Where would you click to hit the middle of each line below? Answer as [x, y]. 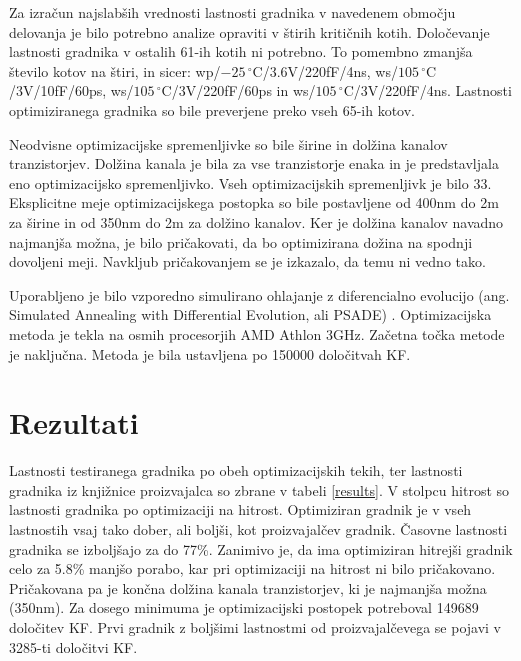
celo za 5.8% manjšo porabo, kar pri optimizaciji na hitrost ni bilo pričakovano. [252, 568]
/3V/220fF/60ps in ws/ [243, 90]
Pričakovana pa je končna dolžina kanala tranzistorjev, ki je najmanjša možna [248, 587]
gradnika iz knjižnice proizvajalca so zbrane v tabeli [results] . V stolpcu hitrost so [259, 489]
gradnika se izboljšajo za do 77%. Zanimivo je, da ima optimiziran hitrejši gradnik [261, 548]
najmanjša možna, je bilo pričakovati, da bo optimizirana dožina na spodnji [241, 241]
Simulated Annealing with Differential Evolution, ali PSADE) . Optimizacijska [250, 314]
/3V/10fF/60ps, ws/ [71, 90]
